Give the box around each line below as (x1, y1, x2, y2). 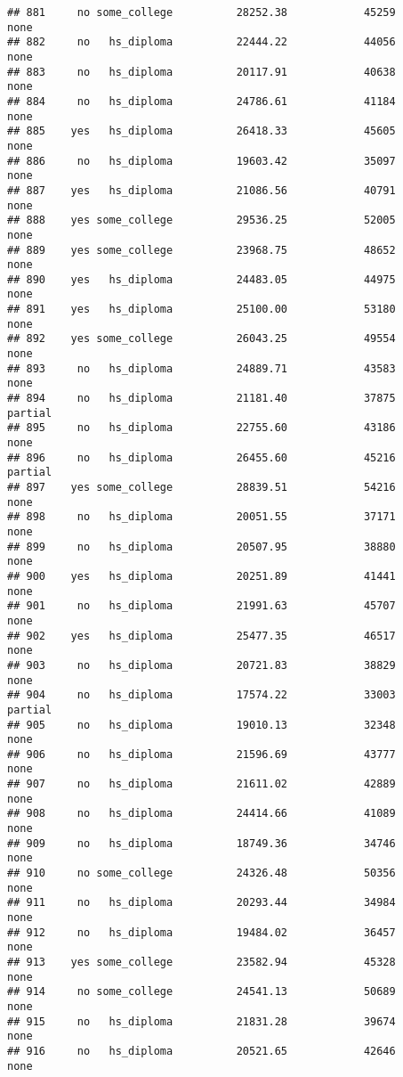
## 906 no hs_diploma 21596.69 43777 (7, 747, 396, 761)
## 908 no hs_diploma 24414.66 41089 (7, 807, 396, 820)
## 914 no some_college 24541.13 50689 (7, 985, 396, 999)
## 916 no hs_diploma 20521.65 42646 (7, 1044, 396, 1057)
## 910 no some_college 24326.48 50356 (7, 867, 396, 880)
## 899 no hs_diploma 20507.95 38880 (7, 540, 396, 553)
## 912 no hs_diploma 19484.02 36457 (7, 926, 396, 939)
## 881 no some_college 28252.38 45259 (7, 6, 396, 19)
